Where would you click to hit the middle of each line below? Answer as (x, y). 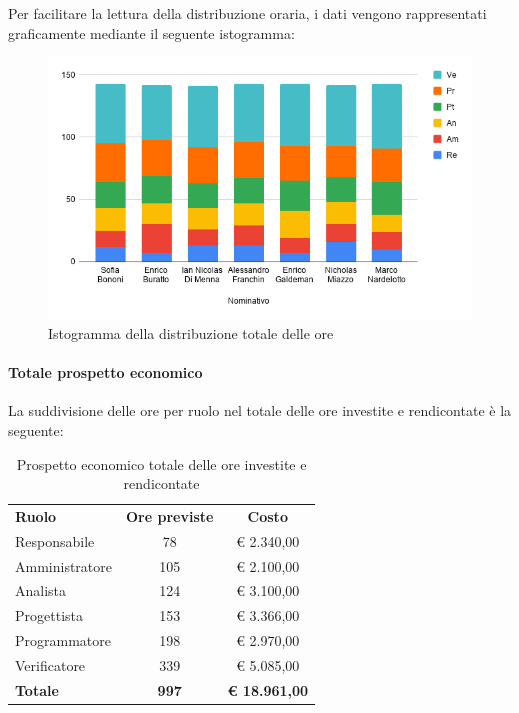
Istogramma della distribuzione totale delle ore (191, 332)
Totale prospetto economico (105, 372)
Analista (41, 590)
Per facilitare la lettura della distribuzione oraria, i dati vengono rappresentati (247, 13)
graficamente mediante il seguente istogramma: (151, 32)
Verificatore (50, 665)
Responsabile (55, 540)
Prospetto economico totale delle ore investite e (161, 463)
